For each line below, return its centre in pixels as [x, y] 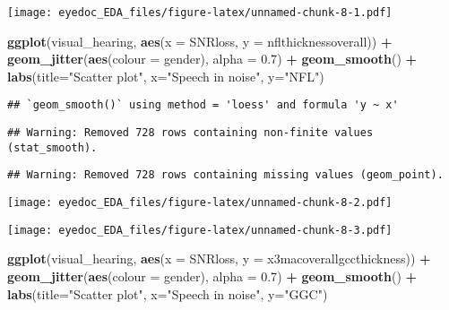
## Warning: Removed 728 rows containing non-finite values [190, 133]
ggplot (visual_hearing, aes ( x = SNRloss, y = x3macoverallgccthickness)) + [219, 258]
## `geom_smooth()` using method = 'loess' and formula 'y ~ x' [203, 105]
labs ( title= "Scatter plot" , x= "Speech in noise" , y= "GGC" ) [168, 293]
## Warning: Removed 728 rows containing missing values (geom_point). [225, 175]
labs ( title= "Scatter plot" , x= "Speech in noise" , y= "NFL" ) [166, 76]
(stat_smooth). [52, 147]
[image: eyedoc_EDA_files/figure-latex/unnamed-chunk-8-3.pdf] [200, 230]
